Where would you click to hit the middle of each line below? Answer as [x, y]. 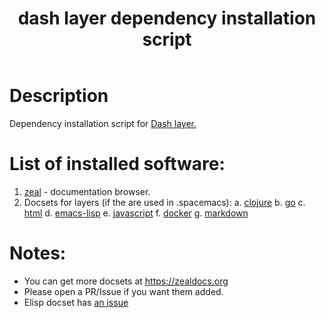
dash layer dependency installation [167, 18]
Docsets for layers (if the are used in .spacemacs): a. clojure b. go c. [164, 202]
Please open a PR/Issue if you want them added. [123, 291]
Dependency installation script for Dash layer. [103, 123]
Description [59, 96]
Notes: [38, 253]
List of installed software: [117, 164]
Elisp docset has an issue [76, 302]
